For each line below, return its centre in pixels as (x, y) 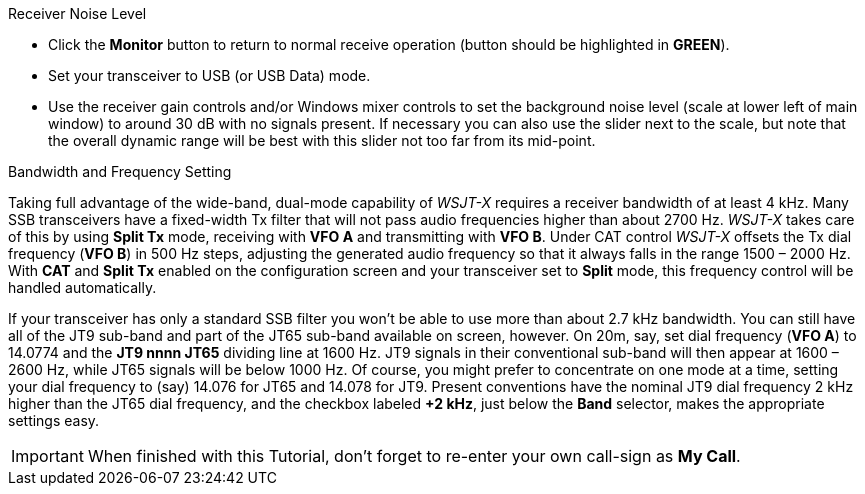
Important (47, 456)
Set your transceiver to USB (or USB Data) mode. (209, 75)
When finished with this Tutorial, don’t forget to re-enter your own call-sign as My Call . (414, 456)
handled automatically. (82, 287)
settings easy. (54, 420)
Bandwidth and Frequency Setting (120, 171)
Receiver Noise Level (77, 13)
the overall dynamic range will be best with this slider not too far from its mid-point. (322, 140)
